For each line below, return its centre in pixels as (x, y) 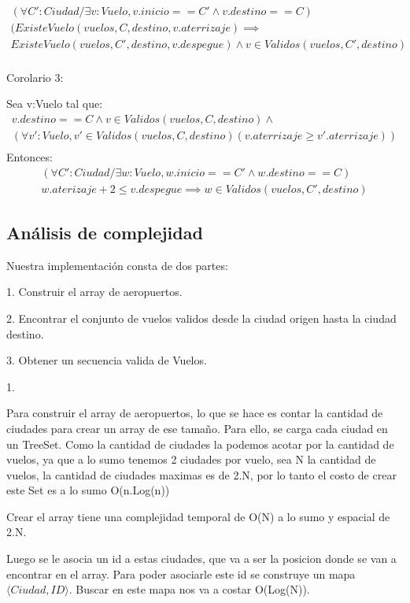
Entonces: (30, 156)
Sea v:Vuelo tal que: (55, 104)
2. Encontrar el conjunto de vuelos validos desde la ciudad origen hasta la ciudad (201, 318)
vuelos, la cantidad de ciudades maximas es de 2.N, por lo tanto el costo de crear (201, 474)
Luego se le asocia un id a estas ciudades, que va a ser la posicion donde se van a (201, 559)
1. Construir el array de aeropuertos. (94, 292)
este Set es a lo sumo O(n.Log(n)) (88, 490)
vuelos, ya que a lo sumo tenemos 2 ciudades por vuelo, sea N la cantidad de (191, 459)
